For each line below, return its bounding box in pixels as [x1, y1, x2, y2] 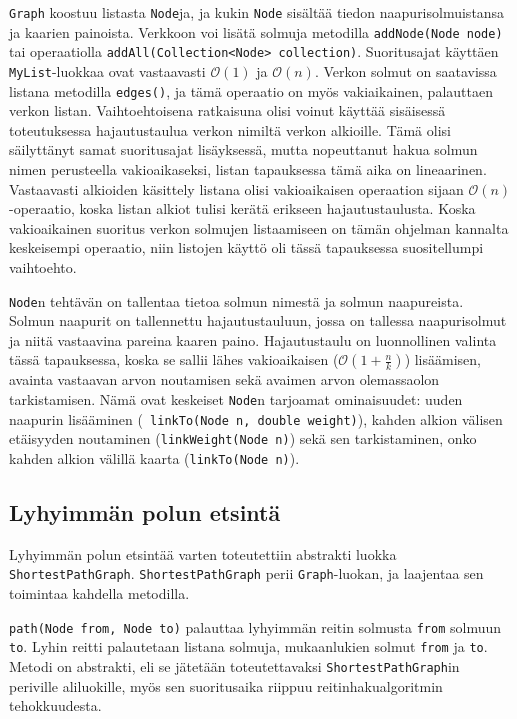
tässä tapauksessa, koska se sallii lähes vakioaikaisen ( [9, 349, 339, 370]
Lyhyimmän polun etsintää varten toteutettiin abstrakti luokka [9, 543, 397, 564]
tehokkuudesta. [9, 695, 102, 716]
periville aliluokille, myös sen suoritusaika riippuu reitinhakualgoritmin [9, 675, 443, 696]
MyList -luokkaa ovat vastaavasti [9, 60, 206, 81]
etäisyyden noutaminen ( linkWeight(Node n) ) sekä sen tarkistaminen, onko [9, 428, 477, 449]
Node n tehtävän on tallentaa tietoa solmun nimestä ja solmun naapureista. [9, 290, 464, 311]
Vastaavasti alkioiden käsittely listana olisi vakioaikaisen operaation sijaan [9, 178, 464, 199]
